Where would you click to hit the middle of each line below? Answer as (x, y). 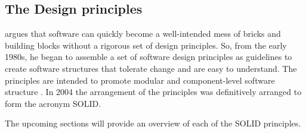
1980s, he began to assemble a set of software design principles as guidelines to (149, 57)
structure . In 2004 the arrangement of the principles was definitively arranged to (153, 92)
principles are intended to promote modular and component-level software (140, 80)
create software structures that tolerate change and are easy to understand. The (151, 68)
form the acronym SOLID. (53, 103)
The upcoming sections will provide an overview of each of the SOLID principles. (153, 123)
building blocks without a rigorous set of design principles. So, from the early (146, 45)
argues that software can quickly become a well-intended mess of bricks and (143, 34)
